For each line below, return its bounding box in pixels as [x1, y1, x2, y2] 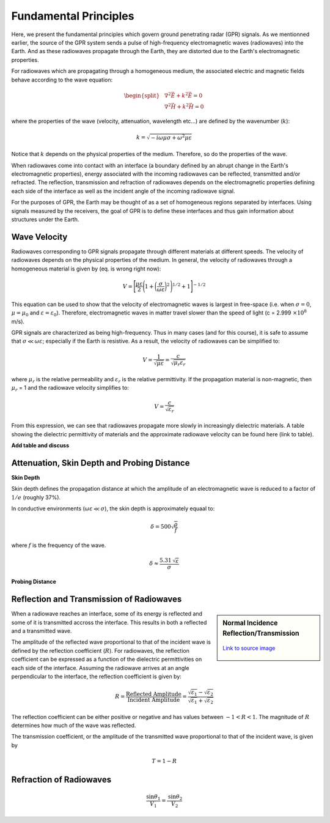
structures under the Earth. [11, 216, 79, 223]
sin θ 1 [145, 793, 161, 802]
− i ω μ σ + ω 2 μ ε [150, 133, 193, 141]
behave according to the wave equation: [11, 76, 113, 83]
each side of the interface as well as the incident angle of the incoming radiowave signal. [11, 187, 235, 195]
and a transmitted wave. [11, 627, 73, 635]
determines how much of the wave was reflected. [11, 722, 136, 729]
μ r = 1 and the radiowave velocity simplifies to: [11, 384, 130, 393]
